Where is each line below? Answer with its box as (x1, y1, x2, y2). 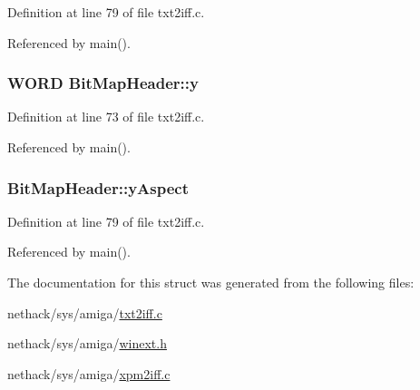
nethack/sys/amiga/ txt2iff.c (7, 303, 162, 322)
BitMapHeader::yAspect (7, 176, 189, 199)
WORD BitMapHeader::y (7, 72, 199, 94)
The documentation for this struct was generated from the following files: (7, 273, 415, 291)
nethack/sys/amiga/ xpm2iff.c (7, 364, 171, 383)
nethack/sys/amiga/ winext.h (7, 334, 167, 353)
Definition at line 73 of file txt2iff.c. (7, 107, 205, 126)
